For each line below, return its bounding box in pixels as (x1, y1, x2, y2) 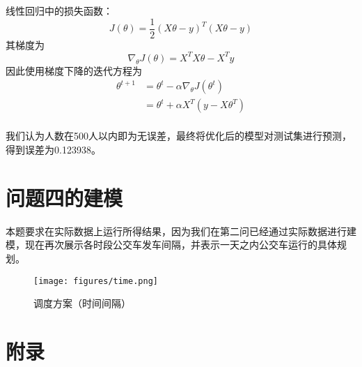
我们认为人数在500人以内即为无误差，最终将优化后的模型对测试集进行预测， (6, 128, 352, 143)
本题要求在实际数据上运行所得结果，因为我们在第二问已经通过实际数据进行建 (6, 223, 356, 238)
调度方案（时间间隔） (33, 296, 131, 310)
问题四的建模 (6, 183, 123, 211)
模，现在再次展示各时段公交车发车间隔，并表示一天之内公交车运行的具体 (6, 237, 337, 252)
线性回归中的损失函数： (6, 3, 113, 17)
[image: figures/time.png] (33, 276, 158, 286)
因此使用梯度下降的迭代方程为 (6, 63, 142, 77)
